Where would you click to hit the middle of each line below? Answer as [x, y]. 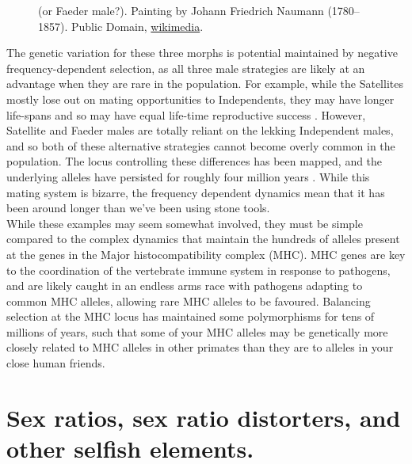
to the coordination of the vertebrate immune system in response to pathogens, [198, 270]
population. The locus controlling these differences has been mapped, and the [195, 161]
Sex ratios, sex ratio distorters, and [204, 417]
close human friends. [56, 363]
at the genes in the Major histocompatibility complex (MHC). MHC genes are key [206, 254]
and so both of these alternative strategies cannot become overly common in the [201, 145]
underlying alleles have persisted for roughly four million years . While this [188, 176]
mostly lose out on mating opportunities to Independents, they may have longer [200, 99]
